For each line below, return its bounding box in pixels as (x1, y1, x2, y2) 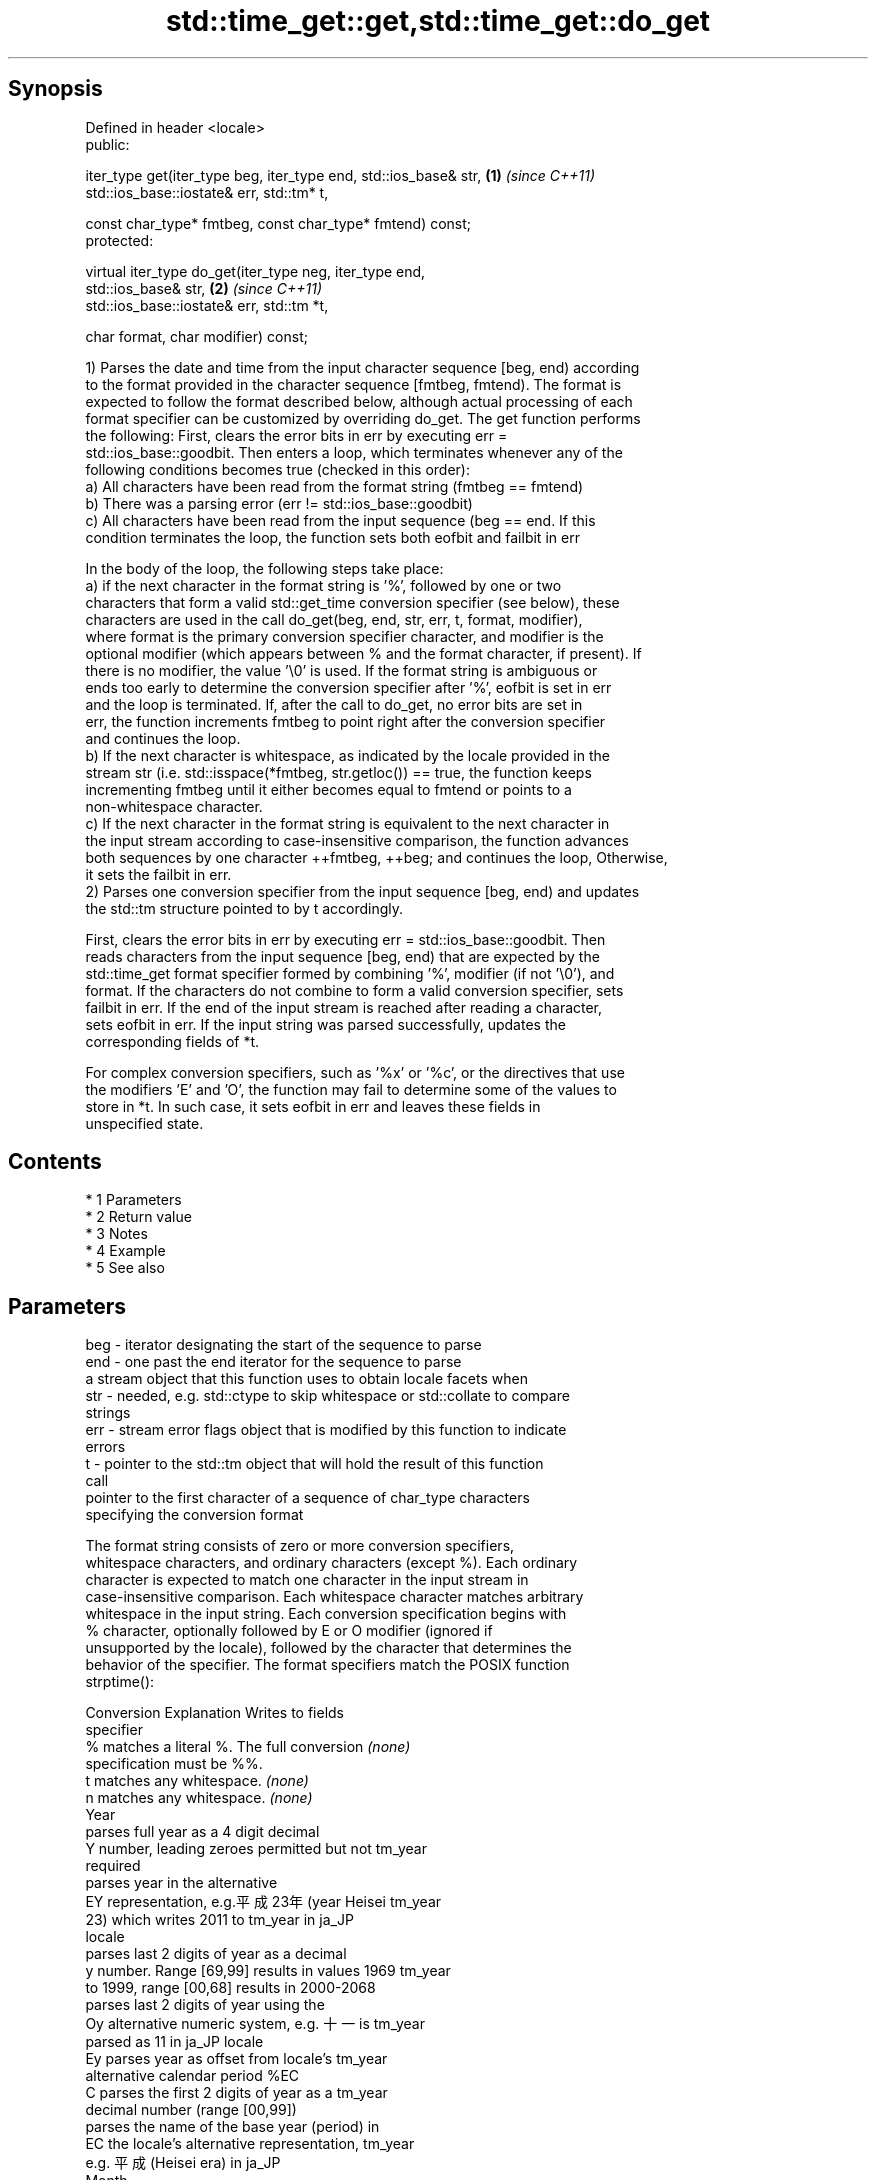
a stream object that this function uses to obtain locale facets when (85, 1370, 528, 1388)
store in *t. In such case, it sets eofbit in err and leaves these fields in (85, 1097, 541, 1115)
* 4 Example (85, 1242, 166, 1260)
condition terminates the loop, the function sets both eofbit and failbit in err (85, 528, 580, 546)
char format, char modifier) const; (85, 327, 308, 345)
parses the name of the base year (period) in (85, 2118, 380, 2136)
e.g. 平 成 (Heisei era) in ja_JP (85, 2154, 281, 2172)
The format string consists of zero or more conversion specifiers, (85, 1537, 515, 1555)
